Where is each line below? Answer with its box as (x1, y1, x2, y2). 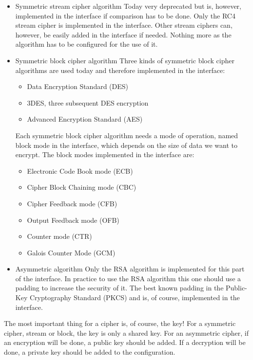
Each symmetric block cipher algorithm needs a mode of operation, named (15, 130, 238, 140)
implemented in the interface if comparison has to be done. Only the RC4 (15, 10, 235, 20)
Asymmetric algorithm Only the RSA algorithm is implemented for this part (15, 264, 245, 274)
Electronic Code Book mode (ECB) (27, 165, 133, 176)
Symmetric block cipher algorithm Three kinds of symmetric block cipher (15, 55, 234, 65)
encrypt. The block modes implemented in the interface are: (15, 149, 195, 160)
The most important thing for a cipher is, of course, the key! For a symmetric (4, 318, 236, 328)
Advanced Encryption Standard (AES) (27, 114, 143, 124)
